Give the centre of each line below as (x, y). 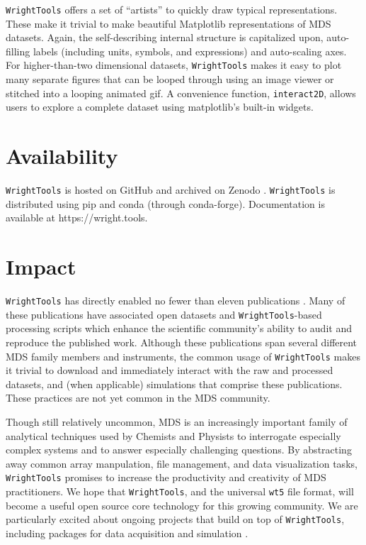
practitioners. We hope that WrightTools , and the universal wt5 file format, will (180, 491)
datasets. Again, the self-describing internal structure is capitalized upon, (165, 37)
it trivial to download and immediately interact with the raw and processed (170, 370)
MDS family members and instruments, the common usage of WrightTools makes (183, 356)
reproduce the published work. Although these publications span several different (182, 342)
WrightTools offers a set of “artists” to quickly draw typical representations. (172, 9)
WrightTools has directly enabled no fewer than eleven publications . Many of (176, 301)
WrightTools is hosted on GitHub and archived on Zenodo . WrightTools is (171, 190)
